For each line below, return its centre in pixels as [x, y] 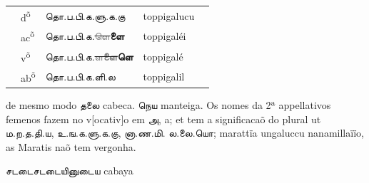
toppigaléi [165, 36]
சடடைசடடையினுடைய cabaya [70, 171]
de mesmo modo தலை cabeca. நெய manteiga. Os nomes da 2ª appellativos [168, 105]
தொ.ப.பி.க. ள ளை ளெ [89, 56]
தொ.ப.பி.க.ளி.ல [80, 77]
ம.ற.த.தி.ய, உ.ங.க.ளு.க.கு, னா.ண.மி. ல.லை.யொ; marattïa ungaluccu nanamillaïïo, [185, 133]
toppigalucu [169, 15]
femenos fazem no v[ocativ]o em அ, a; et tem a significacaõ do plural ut [163, 119]
